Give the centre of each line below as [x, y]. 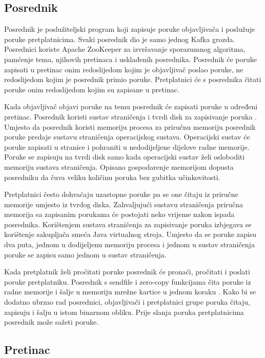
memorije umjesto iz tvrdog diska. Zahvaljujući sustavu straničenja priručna [124, 204]
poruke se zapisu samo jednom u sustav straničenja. [85, 254]
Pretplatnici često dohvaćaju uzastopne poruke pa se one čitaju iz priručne [121, 194]
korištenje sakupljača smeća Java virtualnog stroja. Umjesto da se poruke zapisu [130, 234]
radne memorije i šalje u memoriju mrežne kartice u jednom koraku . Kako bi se [130, 292]
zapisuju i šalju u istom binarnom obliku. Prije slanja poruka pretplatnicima [124, 312]
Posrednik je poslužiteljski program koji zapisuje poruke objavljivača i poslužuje [130, 29]
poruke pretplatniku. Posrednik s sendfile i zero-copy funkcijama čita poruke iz [128, 281]
